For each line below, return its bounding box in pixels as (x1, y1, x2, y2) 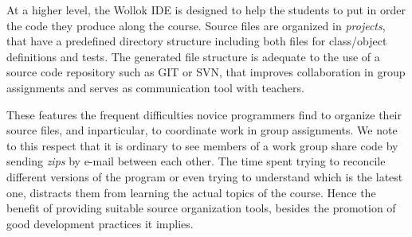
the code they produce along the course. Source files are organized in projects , (6, 17, 386, 33)
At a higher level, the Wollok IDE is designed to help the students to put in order (6, 2, 406, 17)
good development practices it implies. (6, 215, 194, 231)
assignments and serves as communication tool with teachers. (6, 79, 304, 95)
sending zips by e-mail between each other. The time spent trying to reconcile (6, 153, 386, 169)
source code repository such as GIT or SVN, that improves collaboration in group (6, 64, 406, 80)
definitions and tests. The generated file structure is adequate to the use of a (6, 48, 380, 64)
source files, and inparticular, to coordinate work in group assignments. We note (6, 122, 398, 138)
